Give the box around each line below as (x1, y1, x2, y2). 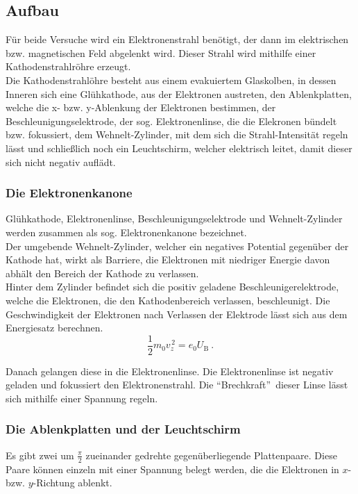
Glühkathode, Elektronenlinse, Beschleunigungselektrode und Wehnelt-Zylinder (6, 211, 343, 226)
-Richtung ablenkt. (33, 475, 112, 490)
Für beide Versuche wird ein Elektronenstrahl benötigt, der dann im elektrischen (6, 32, 349, 47)
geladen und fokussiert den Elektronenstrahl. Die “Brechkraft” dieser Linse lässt (6, 377, 348, 392)
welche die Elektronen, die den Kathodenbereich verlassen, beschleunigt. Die (6, 293, 330, 307)
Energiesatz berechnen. (6, 320, 103, 335)
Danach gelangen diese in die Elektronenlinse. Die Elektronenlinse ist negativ (6, 363, 334, 378)
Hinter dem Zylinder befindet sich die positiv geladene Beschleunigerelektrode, (6, 279, 339, 294)
